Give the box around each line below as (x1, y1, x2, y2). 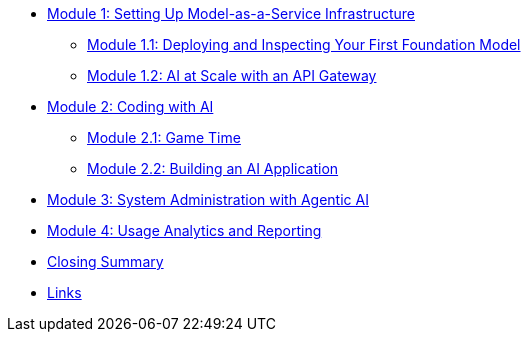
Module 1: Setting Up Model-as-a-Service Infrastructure (47, 5, 415, 22)
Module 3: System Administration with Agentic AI (47, 191, 369, 208)
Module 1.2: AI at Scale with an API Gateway (87, 67, 377, 84)
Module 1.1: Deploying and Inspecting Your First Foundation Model (87, 36, 521, 53)
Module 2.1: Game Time (87, 129, 241, 146)
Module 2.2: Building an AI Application (87, 160, 339, 177)
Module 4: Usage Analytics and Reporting (47, 222, 322, 239)
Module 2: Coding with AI (47, 98, 214, 115)
